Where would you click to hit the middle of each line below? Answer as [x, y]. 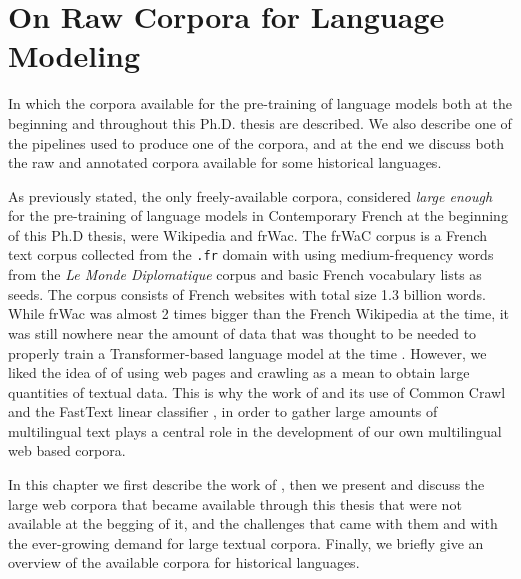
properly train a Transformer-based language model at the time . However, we [247, 352]
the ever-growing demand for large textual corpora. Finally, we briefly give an [246, 542]
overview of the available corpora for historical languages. [184, 562]
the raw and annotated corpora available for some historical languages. [225, 162]
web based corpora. [67, 450]
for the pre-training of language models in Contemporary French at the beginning [258, 215]
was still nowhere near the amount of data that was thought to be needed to [242, 332]
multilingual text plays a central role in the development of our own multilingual [255, 430]
